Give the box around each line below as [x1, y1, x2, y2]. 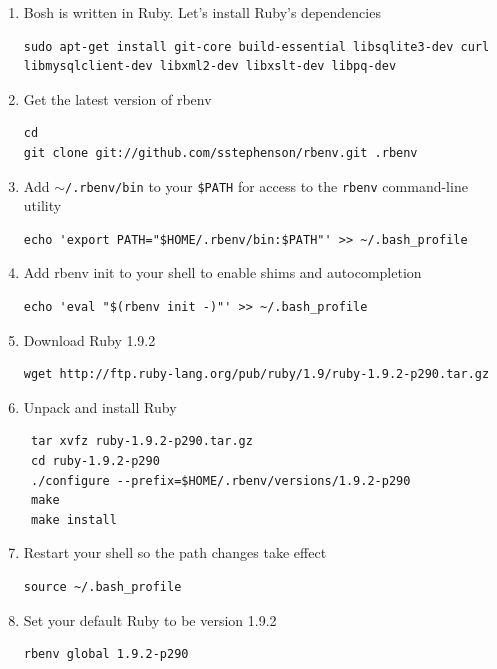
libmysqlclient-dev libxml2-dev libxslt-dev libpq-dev [23, 59, 397, 74]
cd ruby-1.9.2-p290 [30, 453, 160, 468]
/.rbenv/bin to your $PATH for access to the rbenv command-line [64, 175, 468, 196]
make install [30, 512, 117, 527]
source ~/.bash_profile [23, 579, 182, 594]
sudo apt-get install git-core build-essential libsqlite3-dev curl [23, 39, 490, 54]
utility [23, 195, 62, 216]
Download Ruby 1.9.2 [23, 329, 156, 350]
